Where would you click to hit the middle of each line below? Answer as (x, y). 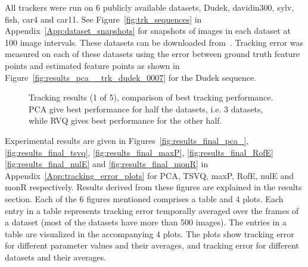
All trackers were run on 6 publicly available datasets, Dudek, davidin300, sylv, (150, 7)
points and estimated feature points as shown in (92, 65)
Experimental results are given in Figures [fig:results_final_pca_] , (127, 140)
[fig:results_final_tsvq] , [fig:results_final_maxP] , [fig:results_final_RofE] (139, 152)
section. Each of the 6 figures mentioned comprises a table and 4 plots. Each (144, 198)
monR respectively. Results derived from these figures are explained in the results (153, 187)
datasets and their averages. (56, 257)
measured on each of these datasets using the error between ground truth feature (153, 54)
